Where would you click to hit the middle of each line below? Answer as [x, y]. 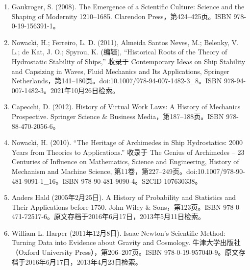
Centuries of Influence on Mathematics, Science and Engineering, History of [125, 161]
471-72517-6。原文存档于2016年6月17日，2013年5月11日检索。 [108, 216]
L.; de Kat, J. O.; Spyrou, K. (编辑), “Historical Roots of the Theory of [119, 52]
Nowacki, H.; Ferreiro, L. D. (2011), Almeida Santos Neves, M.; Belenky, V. [125, 42]
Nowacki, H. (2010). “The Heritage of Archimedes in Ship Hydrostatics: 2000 [127, 142]
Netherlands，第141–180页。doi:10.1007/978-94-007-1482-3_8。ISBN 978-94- [129, 81]
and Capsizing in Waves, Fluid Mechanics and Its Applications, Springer [120, 71]
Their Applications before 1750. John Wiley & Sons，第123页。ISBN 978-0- [126, 207]
